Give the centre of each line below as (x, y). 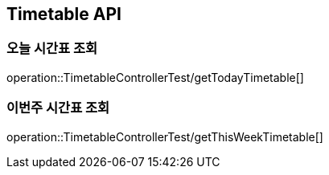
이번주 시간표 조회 (58, 108)
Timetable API (64, 14)
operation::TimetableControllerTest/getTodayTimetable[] (155, 77)
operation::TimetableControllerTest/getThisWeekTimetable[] (165, 136)
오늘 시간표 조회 (52, 49)
